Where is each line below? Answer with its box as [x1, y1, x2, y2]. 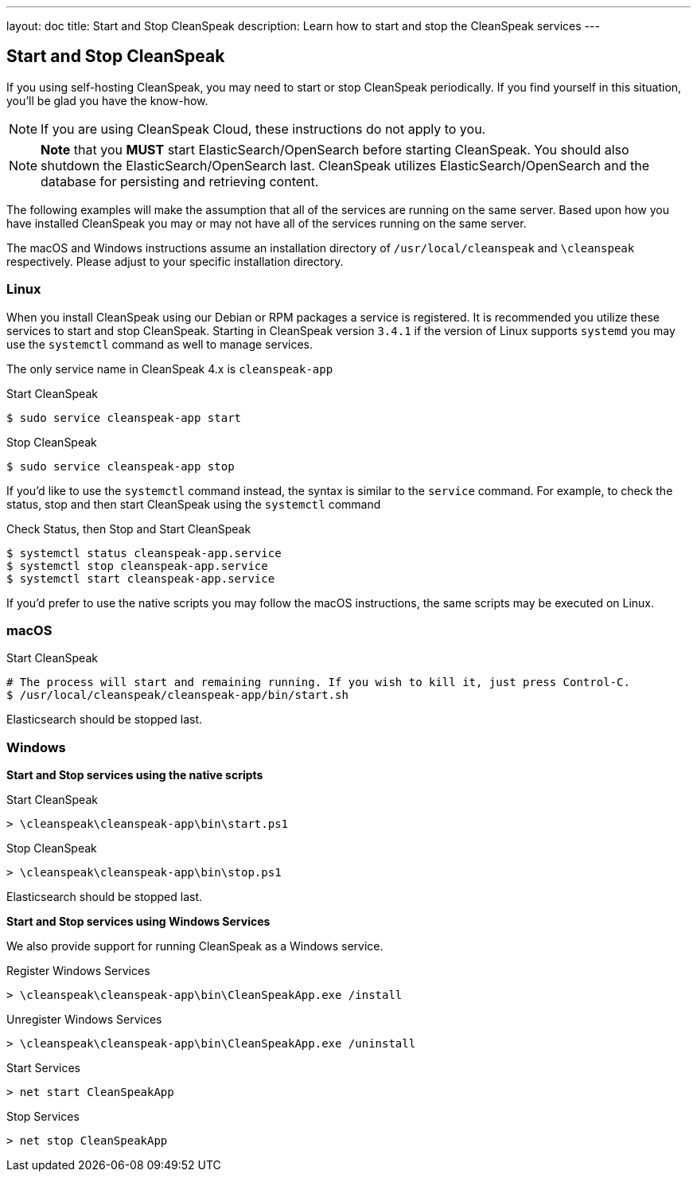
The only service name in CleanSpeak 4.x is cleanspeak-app [6, 361, 333, 376]
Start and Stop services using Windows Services [6, 915, 271, 929]
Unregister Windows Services [6, 1012, 162, 1027]
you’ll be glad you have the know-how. [6, 93, 208, 107]
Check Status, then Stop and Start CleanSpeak [6, 521, 251, 536]
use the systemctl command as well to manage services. [6, 337, 313, 351]
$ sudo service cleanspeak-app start [6, 411, 242, 424]
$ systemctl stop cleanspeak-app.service [6, 559, 268, 572]
